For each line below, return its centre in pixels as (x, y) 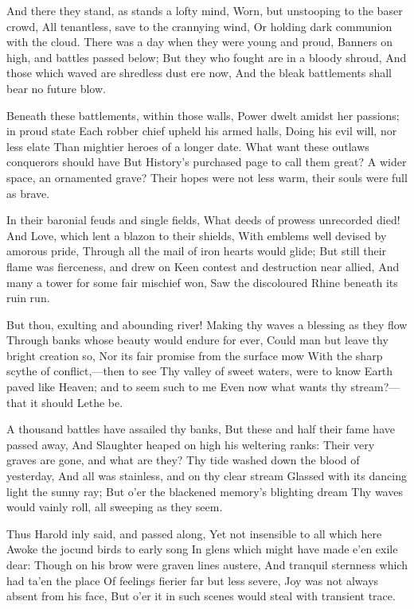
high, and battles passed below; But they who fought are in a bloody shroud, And (207, 57)
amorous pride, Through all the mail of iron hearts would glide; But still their (197, 251)
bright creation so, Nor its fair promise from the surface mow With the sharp (195, 355)
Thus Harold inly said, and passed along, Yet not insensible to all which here (194, 533)
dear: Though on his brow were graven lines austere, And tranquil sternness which (207, 564)
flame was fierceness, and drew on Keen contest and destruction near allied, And (203, 266)
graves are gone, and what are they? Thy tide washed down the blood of (183, 460)
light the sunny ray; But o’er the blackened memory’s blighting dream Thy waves (205, 491)
